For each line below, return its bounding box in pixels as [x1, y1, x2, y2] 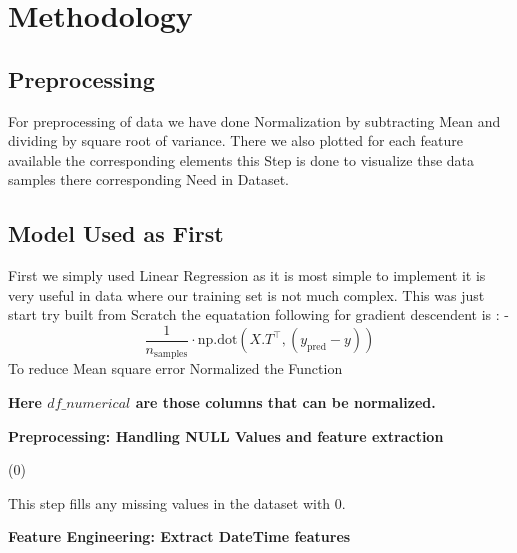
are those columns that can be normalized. [135, 392, 436, 413]
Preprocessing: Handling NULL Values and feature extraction [8, 425, 444, 446]
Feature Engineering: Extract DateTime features [8, 526, 351, 547]
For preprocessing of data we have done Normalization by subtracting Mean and [8, 110, 501, 131]
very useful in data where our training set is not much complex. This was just [8, 284, 485, 305]
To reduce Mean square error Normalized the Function [8, 358, 343, 379]
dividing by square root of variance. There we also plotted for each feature [8, 130, 463, 151]
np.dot [197, 333, 238, 348]
